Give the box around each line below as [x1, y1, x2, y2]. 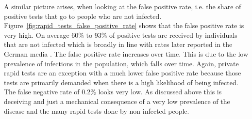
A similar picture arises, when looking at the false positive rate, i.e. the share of [4, 1, 241, 11]
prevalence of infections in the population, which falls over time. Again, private [4, 58, 239, 68]
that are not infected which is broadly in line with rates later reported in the [4, 39, 233, 49]
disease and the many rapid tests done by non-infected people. [4, 105, 189, 116]
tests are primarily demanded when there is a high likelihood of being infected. [4, 77, 238, 87]
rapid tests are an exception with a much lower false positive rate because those [4, 68, 241, 78]
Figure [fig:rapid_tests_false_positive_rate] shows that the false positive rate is [4, 20, 244, 30]
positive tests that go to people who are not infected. [4, 11, 162, 21]
